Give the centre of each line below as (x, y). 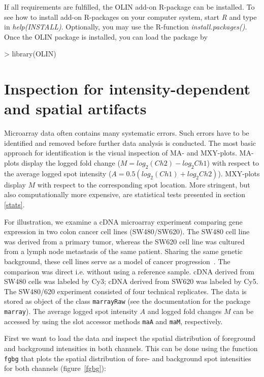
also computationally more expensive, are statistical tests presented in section (125, 194)
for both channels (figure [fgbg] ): (55, 368)
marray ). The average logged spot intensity (71, 311)
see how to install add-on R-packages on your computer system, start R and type (130, 17)
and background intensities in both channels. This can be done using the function (131, 348)
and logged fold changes (185, 311)
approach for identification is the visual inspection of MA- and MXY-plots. (121, 153)
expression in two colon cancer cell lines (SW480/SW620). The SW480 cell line (127, 231)
